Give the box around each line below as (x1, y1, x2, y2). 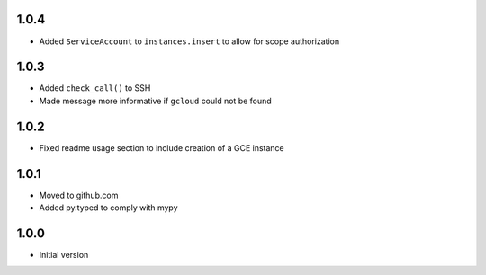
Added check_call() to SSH (39, 83, 151, 93)
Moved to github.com (39, 190, 119, 200)
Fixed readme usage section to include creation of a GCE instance (39, 142, 285, 153)
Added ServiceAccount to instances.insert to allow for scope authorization (39, 36, 340, 47)
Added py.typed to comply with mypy (39, 202, 179, 213)
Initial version (39, 249, 89, 260)
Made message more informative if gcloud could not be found (39, 95, 272, 106)
